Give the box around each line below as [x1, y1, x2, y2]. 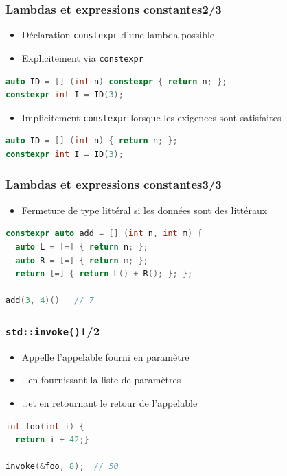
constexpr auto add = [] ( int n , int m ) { [5, 228, 203, 239]
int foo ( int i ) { [5, 421, 84, 431]
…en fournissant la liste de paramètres [21, 372, 181, 387]
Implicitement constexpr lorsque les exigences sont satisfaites [21, 110, 282, 124]
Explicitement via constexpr [21, 50, 143, 64]
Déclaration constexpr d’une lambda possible [21, 27, 215, 42]
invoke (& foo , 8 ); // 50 [5, 462, 119, 472]
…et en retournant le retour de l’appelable [21, 395, 198, 409]
